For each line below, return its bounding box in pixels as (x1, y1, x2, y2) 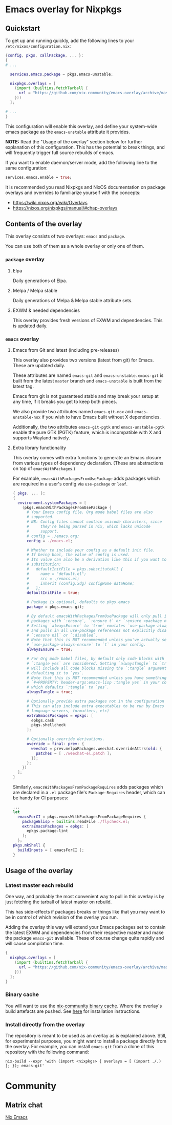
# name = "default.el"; (26, 571, 87, 577)
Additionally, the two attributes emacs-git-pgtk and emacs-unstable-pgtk (12, 423, 165, 430)
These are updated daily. (12, 362, 66, 368)
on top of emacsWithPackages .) (12, 465, 76, 472)
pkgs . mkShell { (12, 843, 46, 848)
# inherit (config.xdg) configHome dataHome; (26, 581, 135, 586)
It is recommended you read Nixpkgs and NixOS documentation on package (5, 184, 166, 190)
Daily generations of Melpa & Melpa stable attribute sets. (12, 297, 133, 303)
